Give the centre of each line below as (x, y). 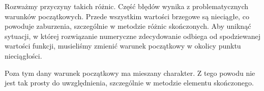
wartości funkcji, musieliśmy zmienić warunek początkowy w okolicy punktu (123, 46)
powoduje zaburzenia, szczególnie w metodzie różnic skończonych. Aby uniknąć (128, 26)
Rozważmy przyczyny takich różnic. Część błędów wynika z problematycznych (127, 6)
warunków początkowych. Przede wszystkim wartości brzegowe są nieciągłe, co (127, 16)
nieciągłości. (23, 55)
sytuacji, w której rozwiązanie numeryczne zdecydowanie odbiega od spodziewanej (133, 36)
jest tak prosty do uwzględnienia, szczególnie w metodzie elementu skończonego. (129, 83)
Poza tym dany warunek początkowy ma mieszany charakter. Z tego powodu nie (130, 73)
